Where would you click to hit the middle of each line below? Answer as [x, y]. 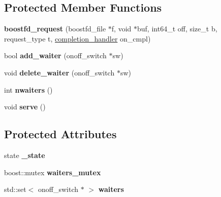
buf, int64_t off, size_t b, [177, 29]
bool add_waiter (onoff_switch [55, 55]
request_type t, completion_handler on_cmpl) [77, 38]
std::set [15, 189]
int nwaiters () [28, 89]
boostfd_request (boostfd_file [55, 29]
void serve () [25, 107]
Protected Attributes [60, 134]
